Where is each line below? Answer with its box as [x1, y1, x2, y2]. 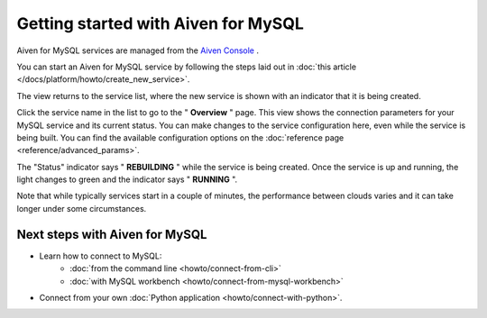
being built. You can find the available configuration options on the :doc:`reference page [16, 132, 345, 143]
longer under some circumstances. [16, 203, 147, 214]
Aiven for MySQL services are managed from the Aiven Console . [16, 45, 259, 56]
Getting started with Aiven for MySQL [16, 14, 304, 33]
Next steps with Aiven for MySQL [16, 226, 207, 242]
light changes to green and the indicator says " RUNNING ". [16, 174, 238, 185]
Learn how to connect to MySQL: [39, 250, 162, 261]
